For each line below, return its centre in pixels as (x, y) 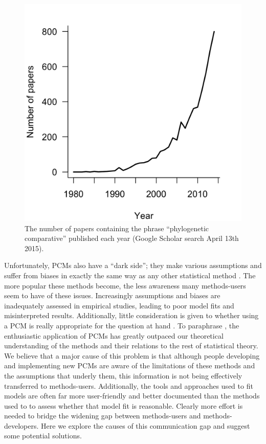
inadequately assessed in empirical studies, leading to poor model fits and (119, 305)
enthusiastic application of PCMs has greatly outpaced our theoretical (114, 335)
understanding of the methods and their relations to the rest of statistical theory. (131, 346)
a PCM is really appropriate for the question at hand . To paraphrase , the (122, 325)
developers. (21, 425)
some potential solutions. (43, 436)
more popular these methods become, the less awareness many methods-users (125, 285)
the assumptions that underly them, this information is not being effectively (123, 375)
